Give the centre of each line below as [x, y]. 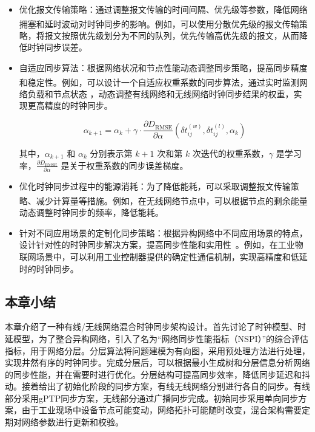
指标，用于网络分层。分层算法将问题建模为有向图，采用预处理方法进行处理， [157, 350]
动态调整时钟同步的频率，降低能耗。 [91, 212]
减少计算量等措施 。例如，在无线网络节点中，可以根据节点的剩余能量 [172, 200]
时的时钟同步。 [49, 268]
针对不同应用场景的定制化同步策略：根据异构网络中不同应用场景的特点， [163, 232]
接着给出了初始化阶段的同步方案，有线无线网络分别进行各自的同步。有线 [166, 386]
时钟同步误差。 [57, 47]
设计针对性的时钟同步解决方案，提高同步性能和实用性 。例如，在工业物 [161, 245]
